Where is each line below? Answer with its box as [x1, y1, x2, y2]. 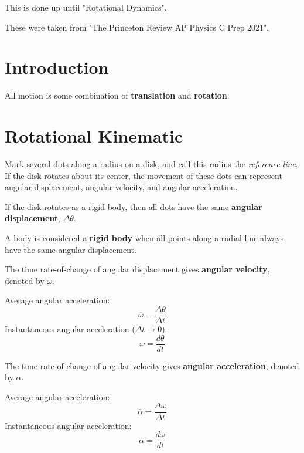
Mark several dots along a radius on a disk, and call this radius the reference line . [5, 158, 298, 170]
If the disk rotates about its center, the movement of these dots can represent [5, 169, 282, 181]
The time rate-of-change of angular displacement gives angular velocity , [5, 263, 270, 275]
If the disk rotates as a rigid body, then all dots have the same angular [5, 200, 262, 212]
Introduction [5, 55, 109, 79]
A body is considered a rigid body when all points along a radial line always [5, 232, 284, 244]
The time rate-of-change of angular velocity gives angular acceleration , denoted [5, 359, 299, 371]
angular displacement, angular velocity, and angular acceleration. [5, 181, 238, 193]
